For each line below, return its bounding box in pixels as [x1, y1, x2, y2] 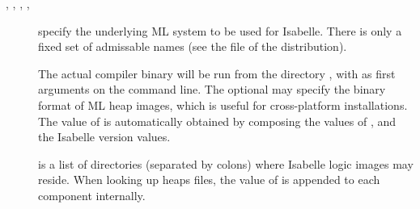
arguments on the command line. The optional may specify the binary [38, 81, 386, 98]
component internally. [38, 186, 146, 203]
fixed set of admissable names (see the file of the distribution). [38, 38, 347, 55]
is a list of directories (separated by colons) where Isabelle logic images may [38, 155, 414, 172]
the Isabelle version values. [38, 128, 171, 145]
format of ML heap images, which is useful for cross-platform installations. [38, 96, 408, 113]
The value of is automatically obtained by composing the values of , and [38, 112, 397, 129]
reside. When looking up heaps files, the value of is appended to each [38, 171, 380, 188]
